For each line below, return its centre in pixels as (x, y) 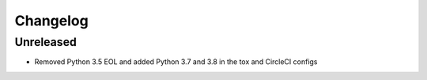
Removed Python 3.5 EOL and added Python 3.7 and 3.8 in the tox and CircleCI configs (176, 62)
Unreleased (45, 42)
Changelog (51, 21)
